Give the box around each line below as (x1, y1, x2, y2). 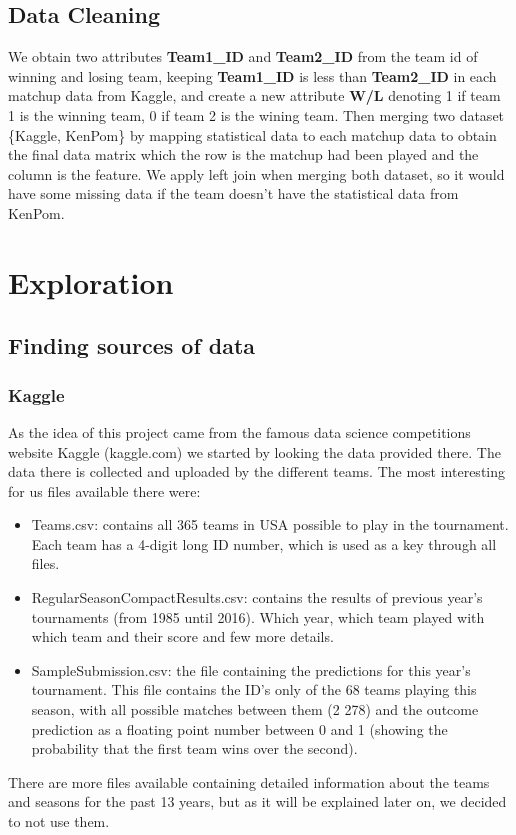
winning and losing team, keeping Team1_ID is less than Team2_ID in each (8, 65, 497, 86)
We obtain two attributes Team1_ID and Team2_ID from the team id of (8, 46, 478, 67)
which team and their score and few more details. (31, 626, 334, 647)
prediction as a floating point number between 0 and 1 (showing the (31, 718, 448, 739)
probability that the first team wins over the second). (31, 738, 358, 759)
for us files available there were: (8, 480, 201, 501)
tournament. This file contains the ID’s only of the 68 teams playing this (31, 679, 477, 700)
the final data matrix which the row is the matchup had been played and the (8, 144, 479, 165)
